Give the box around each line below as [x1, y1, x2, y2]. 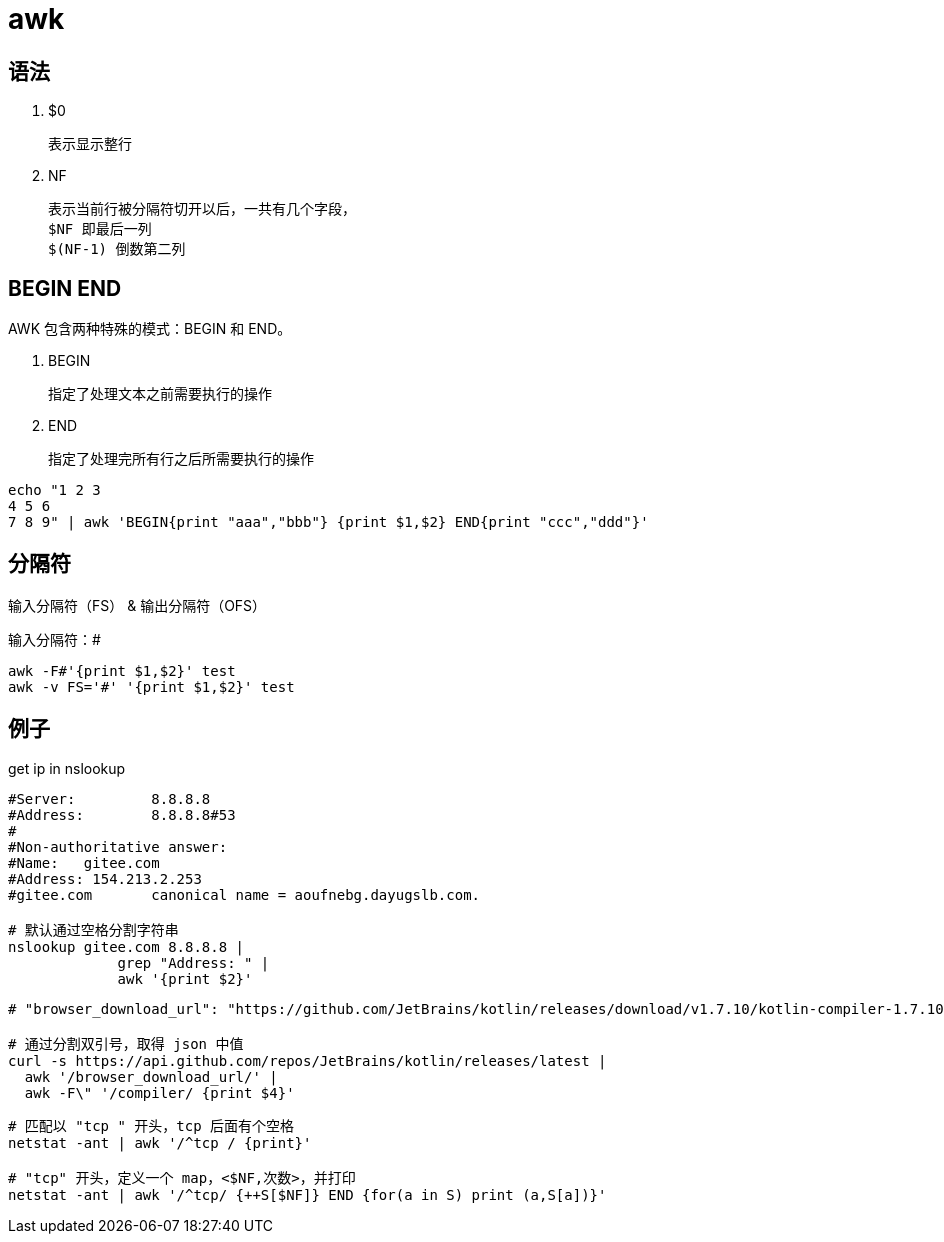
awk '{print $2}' [117, 970, 253, 987]
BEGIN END [8, 275, 122, 301]
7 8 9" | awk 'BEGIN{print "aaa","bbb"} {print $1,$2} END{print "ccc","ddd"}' [8, 514, 649, 531]
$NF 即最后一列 [48, 221, 152, 238]
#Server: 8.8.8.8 [8, 790, 211, 807]
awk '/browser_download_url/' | [24, 1068, 278, 1085]
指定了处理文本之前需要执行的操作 [48, 386, 272, 403]
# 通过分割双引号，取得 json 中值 [8, 1035, 244, 1052]
